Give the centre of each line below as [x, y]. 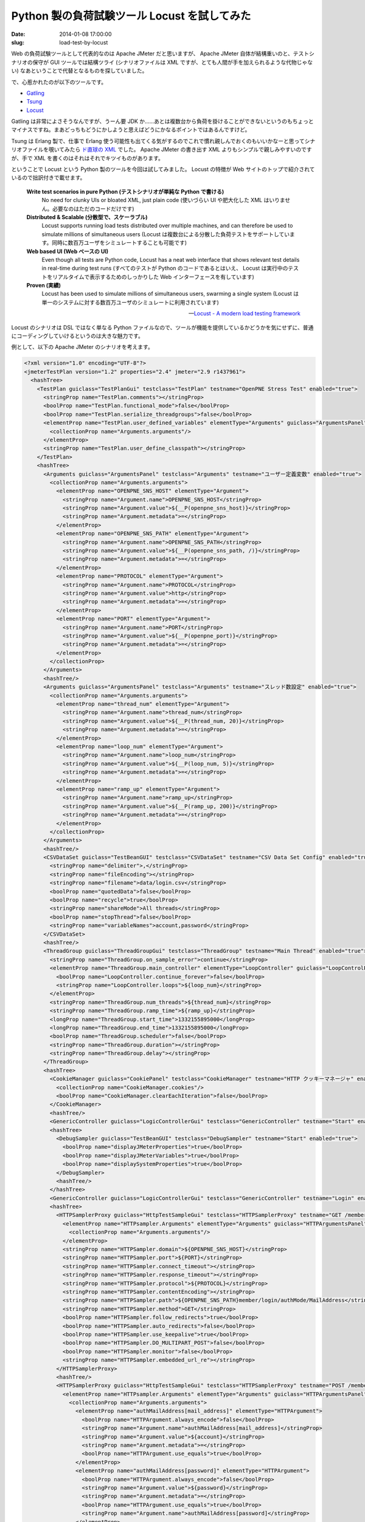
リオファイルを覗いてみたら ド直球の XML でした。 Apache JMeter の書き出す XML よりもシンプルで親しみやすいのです [162, 150]
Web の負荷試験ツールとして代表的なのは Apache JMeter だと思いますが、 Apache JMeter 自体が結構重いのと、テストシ [163, 54]
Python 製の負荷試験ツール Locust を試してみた [131, 16]
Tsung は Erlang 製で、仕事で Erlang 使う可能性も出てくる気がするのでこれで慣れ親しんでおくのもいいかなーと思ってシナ [163, 141]
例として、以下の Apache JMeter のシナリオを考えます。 [82, 347]
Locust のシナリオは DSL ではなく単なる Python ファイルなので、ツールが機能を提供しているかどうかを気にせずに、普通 [162, 327]
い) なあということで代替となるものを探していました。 [79, 71]
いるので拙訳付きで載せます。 [48, 178]
